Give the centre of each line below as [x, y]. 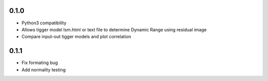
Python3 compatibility [44, 23]
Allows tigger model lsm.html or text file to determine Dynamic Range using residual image [114, 29]
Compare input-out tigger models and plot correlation [76, 37]
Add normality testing [44, 70]
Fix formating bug [40, 63]
